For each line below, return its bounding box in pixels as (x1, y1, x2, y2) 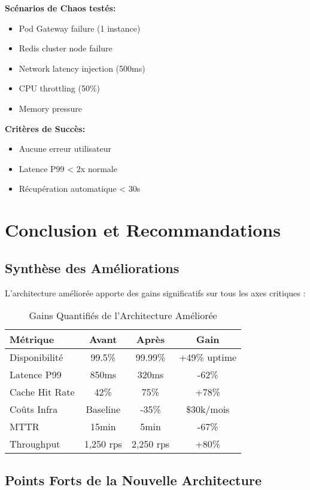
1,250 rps (84, 437, 122, 451)
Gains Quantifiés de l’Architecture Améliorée (29, 308, 217, 323)
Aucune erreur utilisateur (19, 142, 112, 155)
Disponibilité (10, 350, 63, 365)
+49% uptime (179, 350, 237, 365)
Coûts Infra (10, 402, 58, 416)
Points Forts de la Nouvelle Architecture (5, 470, 262, 489)
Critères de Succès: (5, 122, 86, 134)
